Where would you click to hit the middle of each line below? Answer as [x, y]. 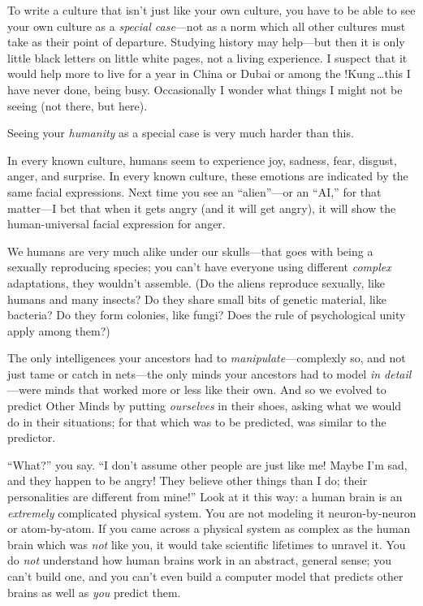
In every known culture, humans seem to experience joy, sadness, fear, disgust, [202, 160]
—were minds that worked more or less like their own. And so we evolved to [197, 390]
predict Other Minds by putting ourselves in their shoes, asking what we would [205, 406]
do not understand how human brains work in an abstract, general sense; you [199, 560]
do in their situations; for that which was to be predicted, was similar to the [197, 421]
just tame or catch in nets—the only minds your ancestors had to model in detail [209, 373]
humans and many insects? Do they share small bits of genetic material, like [197, 299]
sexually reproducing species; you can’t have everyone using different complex [199, 267]
